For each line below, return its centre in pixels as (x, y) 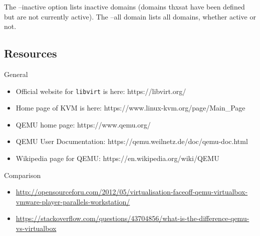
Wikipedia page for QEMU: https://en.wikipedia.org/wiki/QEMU (117, 158)
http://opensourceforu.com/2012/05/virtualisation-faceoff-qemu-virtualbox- (132, 192)
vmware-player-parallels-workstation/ (73, 201)
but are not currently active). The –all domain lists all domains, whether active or (130, 16)
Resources (31, 53)
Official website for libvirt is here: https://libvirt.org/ (101, 91)
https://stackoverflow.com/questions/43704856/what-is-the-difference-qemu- (133, 218)
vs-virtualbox (36, 228)
